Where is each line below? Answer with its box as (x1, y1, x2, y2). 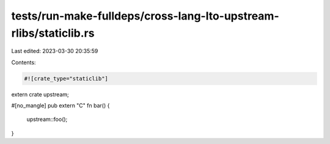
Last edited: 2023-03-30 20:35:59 (11, 48, 98, 55)
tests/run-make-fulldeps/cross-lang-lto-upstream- (11, 9, 279, 23)
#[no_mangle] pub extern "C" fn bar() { (11, 102, 110, 109)
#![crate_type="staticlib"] (24, 75, 108, 82)
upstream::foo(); (26, 116, 68, 123)
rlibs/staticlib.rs (11, 26, 95, 40)
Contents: (11, 59, 36, 66)
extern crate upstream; (11, 90, 70, 98)
